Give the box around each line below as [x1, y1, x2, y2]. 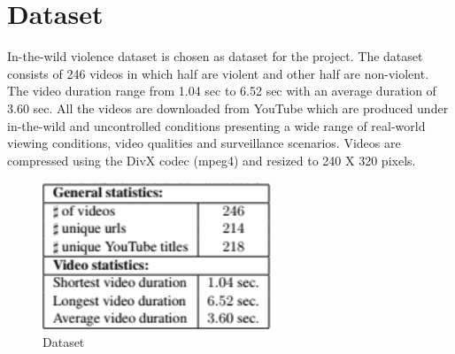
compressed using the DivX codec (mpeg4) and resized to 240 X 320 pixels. [7, 150, 416, 169]
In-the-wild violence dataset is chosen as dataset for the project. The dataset [7, 47, 423, 65]
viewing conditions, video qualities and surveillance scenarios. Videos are [7, 134, 401, 152]
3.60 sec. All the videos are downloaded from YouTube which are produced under [7, 98, 449, 117]
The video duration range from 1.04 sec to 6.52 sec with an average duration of [7, 81, 436, 100]
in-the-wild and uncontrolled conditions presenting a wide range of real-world [7, 116, 426, 135]
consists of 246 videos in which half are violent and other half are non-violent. [7, 64, 429, 82]
